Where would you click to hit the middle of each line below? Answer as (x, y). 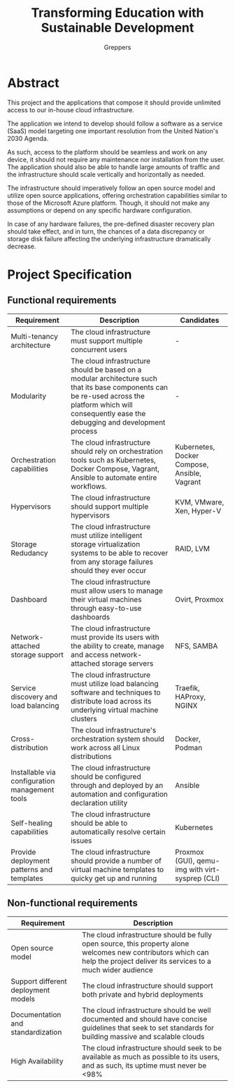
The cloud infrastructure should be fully (147, 934)
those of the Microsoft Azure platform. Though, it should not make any (108, 203)
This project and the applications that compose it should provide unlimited (114, 102)
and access (90, 654)
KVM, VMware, (199, 502)
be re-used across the (108, 396)
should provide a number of (116, 861)
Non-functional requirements (72, 903)
